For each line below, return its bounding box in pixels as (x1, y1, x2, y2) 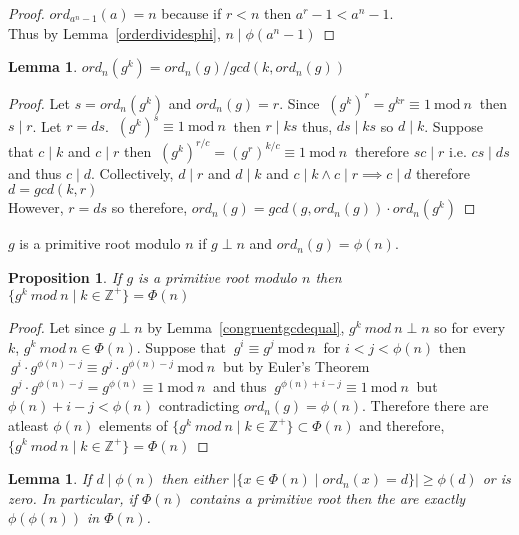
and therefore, (359, 414, 445, 435)
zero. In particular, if (8, 487, 138, 508)
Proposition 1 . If (8, 266, 122, 287)
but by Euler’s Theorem (222, 356, 370, 377)
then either (161, 468, 228, 489)
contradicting (158, 395, 240, 416)
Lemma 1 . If (8, 468, 92, 489)
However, (8, 197, 64, 218)
